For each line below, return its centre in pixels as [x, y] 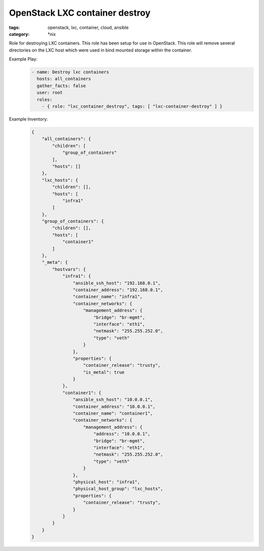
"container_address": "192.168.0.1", [118, 290]
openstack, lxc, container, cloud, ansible [88, 27]
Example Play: [23, 59]
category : [19, 34]
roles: [45, 100]
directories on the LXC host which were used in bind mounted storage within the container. [101, 50]
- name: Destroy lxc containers [70, 72]
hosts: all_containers [64, 79]
